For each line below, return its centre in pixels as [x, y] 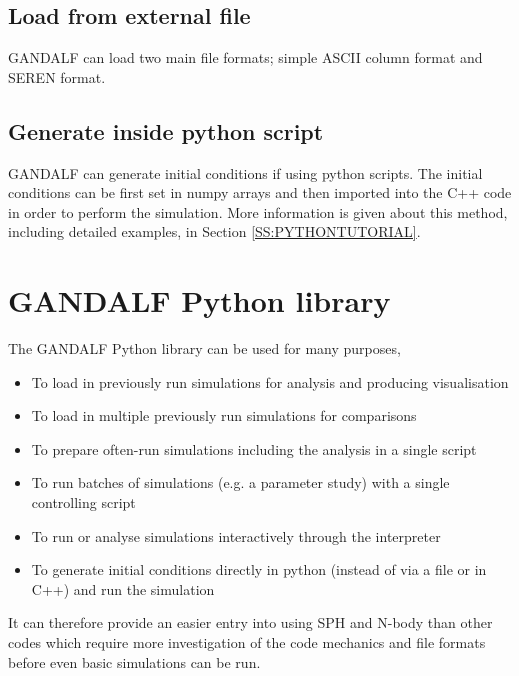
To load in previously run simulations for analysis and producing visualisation [270, 381]
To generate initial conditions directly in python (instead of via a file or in [259, 569]
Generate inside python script [166, 130]
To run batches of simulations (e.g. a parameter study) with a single [240, 482]
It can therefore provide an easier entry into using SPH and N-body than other [250, 622]
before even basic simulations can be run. [134, 661]
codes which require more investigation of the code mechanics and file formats [247, 642]
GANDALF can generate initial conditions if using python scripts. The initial [245, 172]
